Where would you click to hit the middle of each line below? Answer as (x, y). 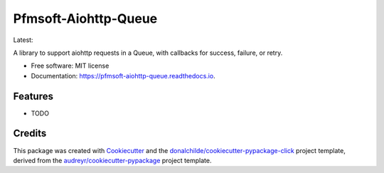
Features (33, 96)
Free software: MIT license (70, 66)
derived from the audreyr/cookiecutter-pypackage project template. (112, 160)
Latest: (23, 40)
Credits (30, 133)
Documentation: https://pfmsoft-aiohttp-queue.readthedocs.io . (123, 75)
